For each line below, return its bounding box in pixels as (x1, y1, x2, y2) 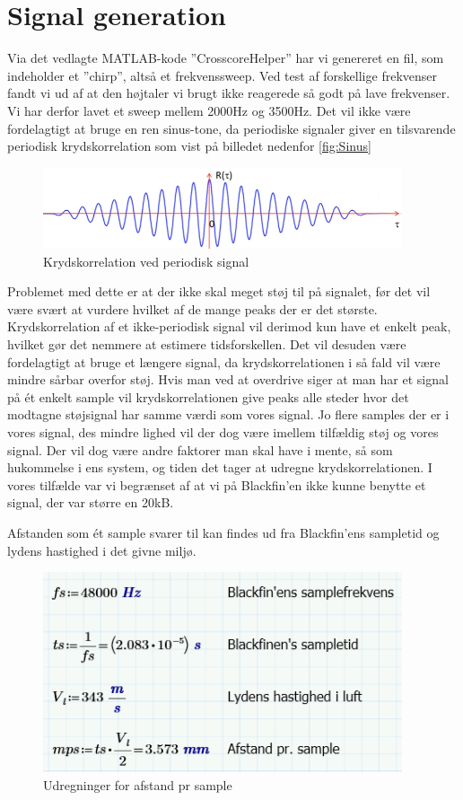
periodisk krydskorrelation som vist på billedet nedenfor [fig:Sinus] (7, 136, 371, 155)
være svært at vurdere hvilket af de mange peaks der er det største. (7, 299, 378, 318)
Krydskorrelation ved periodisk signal (43, 251, 249, 270)
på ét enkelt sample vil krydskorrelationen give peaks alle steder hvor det (7, 387, 409, 406)
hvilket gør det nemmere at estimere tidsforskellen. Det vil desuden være (7, 335, 406, 353)
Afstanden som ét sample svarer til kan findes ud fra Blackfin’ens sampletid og (7, 523, 440, 541)
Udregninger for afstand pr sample (43, 775, 232, 794)
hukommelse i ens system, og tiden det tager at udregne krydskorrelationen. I (7, 458, 432, 477)
